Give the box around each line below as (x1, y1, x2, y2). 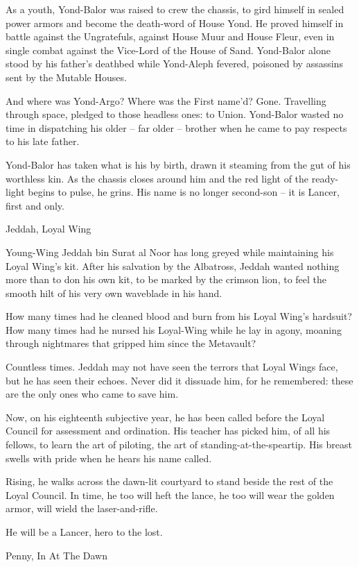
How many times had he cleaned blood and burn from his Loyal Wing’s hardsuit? (6, 309, 352, 323)
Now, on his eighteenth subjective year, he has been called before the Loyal (6, 409, 325, 424)
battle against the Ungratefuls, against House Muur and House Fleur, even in (6, 29, 335, 44)
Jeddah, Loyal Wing (6, 221, 91, 236)
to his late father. (6, 134, 80, 149)
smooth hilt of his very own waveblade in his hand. (6, 285, 222, 300)
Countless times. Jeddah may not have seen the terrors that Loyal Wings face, (6, 359, 338, 374)
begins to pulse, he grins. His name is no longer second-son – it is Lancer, (28, 185, 340, 199)
